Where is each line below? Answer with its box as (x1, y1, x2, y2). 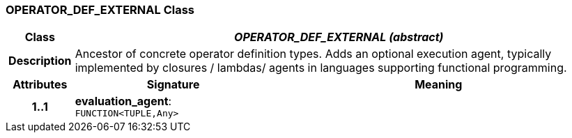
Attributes (13, 77, 68, 92)
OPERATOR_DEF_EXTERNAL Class (6, 3, 195, 17)
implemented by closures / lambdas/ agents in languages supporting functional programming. (75, 61, 567, 75)
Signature (146, 77, 200, 92)
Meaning (415, 77, 463, 92)
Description (8, 54, 72, 68)
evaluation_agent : (75, 94, 172, 109)
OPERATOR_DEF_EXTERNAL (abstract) (234, 30, 444, 45)
